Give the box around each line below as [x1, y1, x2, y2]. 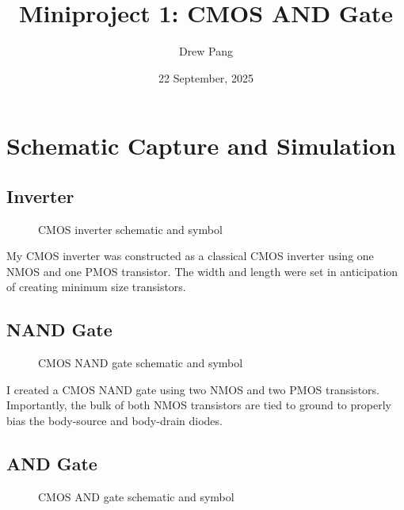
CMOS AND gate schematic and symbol [38, 488, 234, 504]
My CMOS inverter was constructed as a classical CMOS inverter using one [6, 247, 374, 264]
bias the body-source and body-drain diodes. [6, 412, 223, 429]
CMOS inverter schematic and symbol [38, 220, 223, 237]
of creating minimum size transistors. [6, 278, 186, 295]
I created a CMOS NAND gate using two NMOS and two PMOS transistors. [6, 381, 379, 397]
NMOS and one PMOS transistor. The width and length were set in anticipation [6, 263, 398, 279]
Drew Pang [178, 43, 234, 59]
